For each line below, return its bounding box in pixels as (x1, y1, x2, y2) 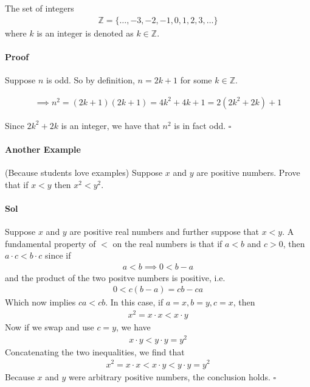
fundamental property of (5, 237, 96, 249)
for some (180, 74, 212, 86)
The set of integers (5, 2, 74, 14)
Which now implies (5, 296, 76, 309)
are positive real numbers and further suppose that (69, 225, 260, 238)
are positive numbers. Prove (196, 166, 300, 179)
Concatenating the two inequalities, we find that (5, 345, 185, 358)
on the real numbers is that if (112, 237, 222, 249)
